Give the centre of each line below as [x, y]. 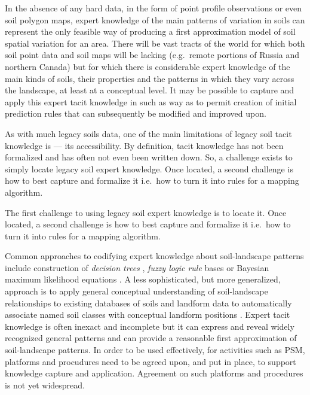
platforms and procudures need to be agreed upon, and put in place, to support [151, 361]
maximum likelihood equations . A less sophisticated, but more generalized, [143, 279]
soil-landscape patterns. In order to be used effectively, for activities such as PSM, [155, 350]
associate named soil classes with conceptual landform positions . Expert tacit [148, 315]
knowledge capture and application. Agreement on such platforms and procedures [154, 373]
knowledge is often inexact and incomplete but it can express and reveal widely [150, 326]
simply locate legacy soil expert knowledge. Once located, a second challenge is [149, 168]
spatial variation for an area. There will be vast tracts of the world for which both [155, 43]
